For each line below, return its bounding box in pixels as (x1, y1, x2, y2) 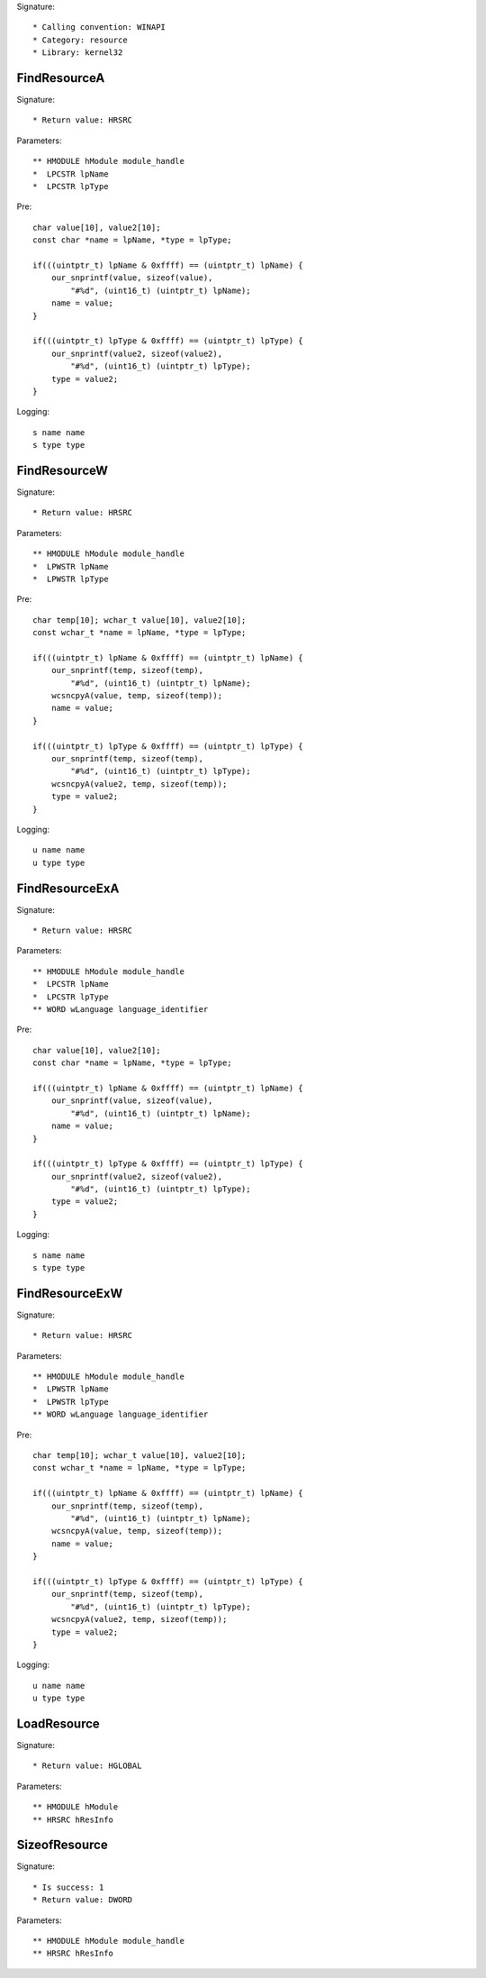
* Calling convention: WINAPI (32, 23, 166, 32)
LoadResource (16, 1716, 101, 1731)
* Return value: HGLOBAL (32, 1761, 142, 1771)
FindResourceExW (16, 1285, 123, 1301)
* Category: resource (32, 34, 128, 45)
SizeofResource (16, 1837, 108, 1853)
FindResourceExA (16, 880, 120, 896)
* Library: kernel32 (32, 48, 123, 58)
